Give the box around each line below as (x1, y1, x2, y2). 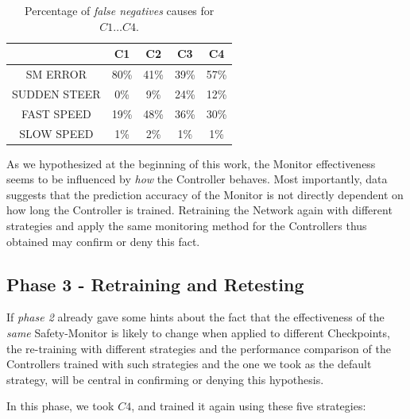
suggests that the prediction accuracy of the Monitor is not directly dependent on (6, 186, 404, 202)
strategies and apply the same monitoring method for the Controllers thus (6, 217, 367, 234)
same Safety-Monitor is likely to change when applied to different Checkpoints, (6, 325, 390, 341)
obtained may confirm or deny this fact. (6, 233, 200, 249)
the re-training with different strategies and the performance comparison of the (6, 340, 391, 356)
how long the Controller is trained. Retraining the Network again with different (6, 202, 393, 218)
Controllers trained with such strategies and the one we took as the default (6, 356, 372, 372)
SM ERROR (25, 66, 87, 83)
